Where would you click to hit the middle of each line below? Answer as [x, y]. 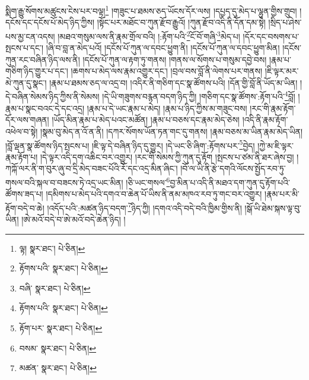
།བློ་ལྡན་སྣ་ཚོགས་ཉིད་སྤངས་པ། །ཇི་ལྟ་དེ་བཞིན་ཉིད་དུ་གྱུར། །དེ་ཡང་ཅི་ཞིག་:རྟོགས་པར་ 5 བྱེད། [130, 144]
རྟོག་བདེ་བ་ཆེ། [25, 208]
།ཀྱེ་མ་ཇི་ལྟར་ [275, 145]
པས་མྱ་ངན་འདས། [30, 36]
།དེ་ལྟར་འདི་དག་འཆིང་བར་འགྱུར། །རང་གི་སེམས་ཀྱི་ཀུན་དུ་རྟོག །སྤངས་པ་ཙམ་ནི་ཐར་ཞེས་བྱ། [167, 156]
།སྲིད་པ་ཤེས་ [285, 22]
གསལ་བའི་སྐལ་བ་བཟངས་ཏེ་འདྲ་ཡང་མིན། [64, 182]
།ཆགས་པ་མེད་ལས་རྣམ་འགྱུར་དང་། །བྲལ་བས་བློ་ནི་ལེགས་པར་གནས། [167, 71]
